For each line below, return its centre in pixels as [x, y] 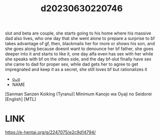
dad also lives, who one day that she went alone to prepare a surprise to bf [80, 38]
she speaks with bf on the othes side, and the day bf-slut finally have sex [78, 59]
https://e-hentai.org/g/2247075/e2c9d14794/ [51, 132]
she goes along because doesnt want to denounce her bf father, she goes [79, 49]
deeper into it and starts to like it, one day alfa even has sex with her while [79, 54]
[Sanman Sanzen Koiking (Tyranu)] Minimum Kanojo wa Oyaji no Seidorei [79, 94]
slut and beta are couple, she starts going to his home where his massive [78, 33]
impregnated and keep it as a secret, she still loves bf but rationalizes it [76, 70]
